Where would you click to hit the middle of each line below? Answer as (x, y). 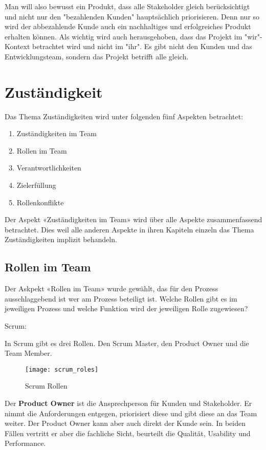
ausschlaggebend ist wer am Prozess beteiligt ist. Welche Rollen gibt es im (121, 298)
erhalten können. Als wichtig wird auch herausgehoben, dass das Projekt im (124, 36)
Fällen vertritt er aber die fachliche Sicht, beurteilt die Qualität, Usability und (128, 433)
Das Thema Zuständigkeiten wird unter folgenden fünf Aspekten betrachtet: (124, 116)
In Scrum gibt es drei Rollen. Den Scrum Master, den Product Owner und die (127, 343)
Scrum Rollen (46, 386)
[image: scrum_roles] (62, 369)
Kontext (17, 46)
